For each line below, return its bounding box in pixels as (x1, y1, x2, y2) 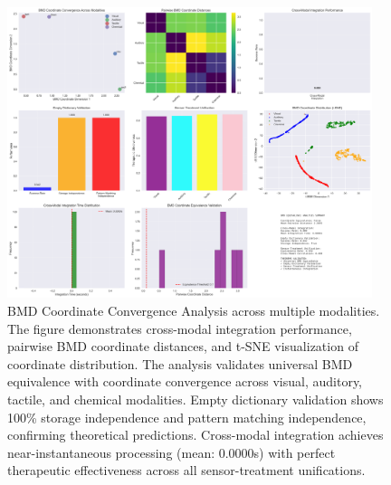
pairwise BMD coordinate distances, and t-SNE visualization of (7, 337, 358, 356)
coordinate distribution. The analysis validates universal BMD (7, 354, 353, 373)
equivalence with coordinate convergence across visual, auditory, (7, 372, 362, 391)
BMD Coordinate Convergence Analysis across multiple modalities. (7, 300, 380, 319)
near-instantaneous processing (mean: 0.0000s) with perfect (7, 442, 336, 461)
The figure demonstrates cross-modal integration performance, (7, 319, 352, 338)
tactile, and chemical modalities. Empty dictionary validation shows (7, 389, 384, 408)
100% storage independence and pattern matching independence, (7, 407, 367, 426)
